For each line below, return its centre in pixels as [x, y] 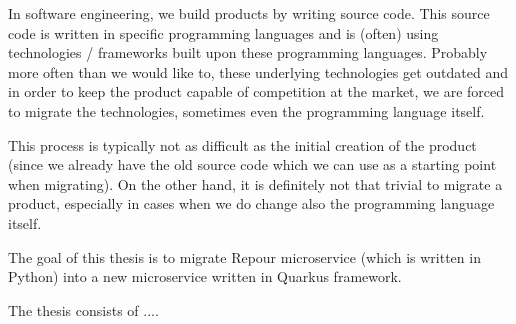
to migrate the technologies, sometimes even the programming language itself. [246, 110]
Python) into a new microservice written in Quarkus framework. [205, 276]
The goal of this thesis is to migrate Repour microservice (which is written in [244, 256]
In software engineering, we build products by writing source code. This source [249, 13]
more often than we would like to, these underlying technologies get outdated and [258, 71]
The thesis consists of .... [83, 309]
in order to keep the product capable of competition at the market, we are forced [256, 91]
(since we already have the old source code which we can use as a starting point [252, 164]
